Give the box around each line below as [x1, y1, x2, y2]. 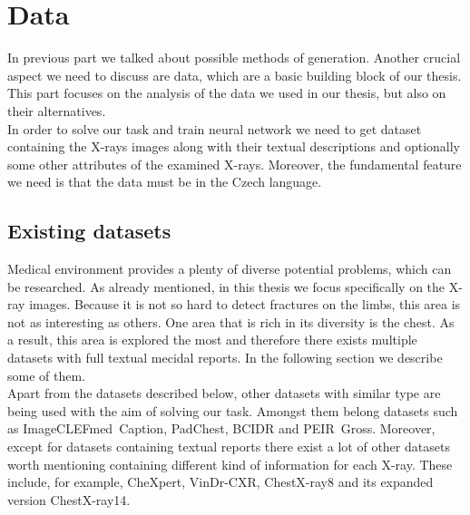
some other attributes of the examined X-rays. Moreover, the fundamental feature [7, 154, 462, 173]
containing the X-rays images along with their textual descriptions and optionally [7, 137, 461, 156]
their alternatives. [7, 101, 106, 120]
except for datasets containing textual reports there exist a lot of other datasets [7, 437, 450, 456]
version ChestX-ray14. [7, 490, 131, 509]
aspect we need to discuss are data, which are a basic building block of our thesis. [7, 65, 462, 84]
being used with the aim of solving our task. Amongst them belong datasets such [7, 401, 458, 420]
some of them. [7, 365, 86, 384]
